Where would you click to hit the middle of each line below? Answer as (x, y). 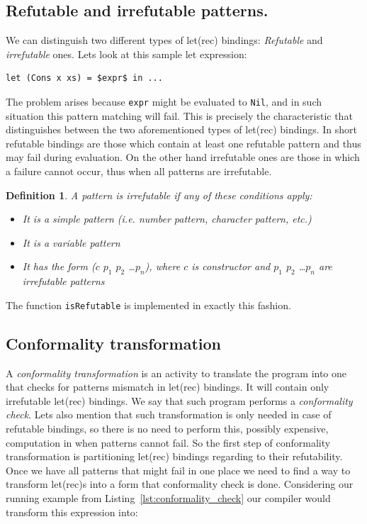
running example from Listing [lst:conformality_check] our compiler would (168, 497)
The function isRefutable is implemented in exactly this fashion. (148, 305)
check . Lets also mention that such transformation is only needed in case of (169, 414)
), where (163, 266)
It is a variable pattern (71, 242)
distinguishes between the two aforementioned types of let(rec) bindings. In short (182, 129)
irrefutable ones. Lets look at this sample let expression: (126, 54)
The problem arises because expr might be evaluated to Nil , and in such (164, 101)
